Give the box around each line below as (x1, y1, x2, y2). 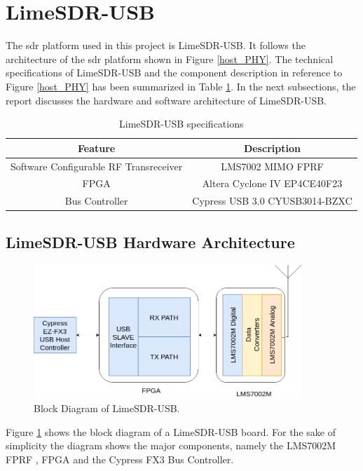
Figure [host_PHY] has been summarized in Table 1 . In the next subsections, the (6, 78, 356, 93)
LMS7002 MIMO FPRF (221, 158, 324, 173)
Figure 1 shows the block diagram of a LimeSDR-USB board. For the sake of (6, 424, 336, 439)
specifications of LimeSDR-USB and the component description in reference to (6, 65, 343, 80)
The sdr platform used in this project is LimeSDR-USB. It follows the (6, 38, 306, 53)
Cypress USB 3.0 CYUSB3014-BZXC (192, 193, 352, 208)
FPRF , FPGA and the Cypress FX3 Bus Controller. (6, 451, 234, 466)
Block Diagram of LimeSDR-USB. (34, 401, 180, 416)
